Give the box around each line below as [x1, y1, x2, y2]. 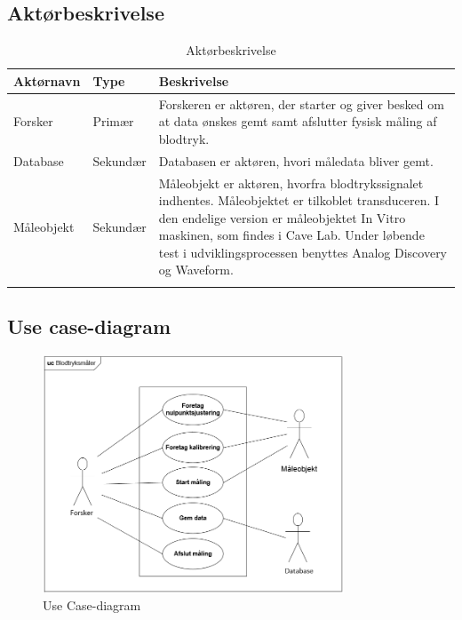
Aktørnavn [13, 71, 81, 90]
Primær [92, 112, 134, 131]
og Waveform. [158, 260, 234, 279]
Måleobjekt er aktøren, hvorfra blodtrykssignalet [158, 173, 424, 192]
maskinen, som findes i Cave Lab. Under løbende [158, 226, 425, 244]
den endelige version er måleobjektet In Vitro [158, 208, 406, 227]
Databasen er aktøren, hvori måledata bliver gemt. [158, 151, 434, 170]
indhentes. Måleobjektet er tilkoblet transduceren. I [158, 191, 440, 210]
